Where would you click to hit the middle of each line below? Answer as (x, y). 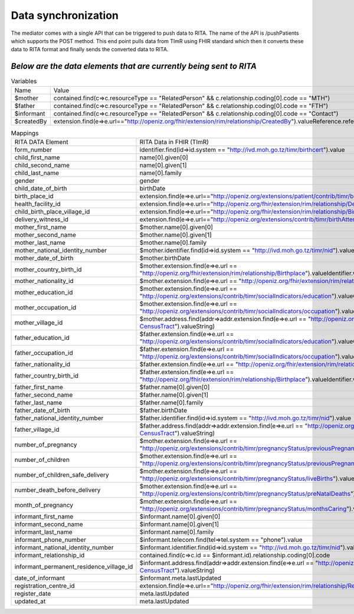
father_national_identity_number (59, 418)
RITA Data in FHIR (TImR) (174, 142)
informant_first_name (44, 516)
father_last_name (38, 402)
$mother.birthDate (165, 258)
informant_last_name (44, 532)
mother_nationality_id (44, 281)
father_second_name (44, 395)
